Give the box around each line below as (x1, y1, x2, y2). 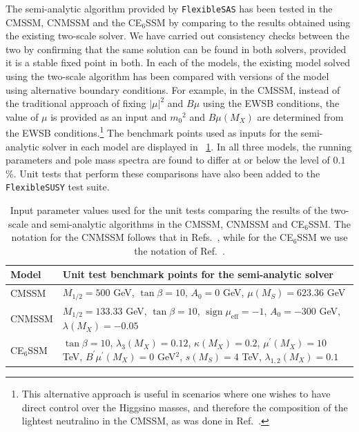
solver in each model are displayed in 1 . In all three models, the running (42, 139, 352, 153)
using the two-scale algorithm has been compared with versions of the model (6, 69, 329, 84)
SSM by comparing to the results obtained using (146, 14, 351, 29)
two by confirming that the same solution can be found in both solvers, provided (6, 41, 347, 56)
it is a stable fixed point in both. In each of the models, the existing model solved (6, 55, 350, 70)
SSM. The (308, 216, 351, 230)
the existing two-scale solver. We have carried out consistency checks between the (6, 28, 349, 43)
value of (6, 109, 39, 124)
